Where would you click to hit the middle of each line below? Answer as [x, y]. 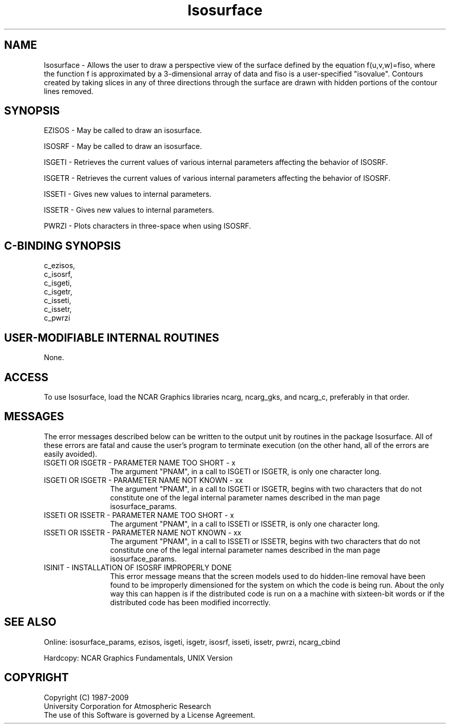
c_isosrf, [58, 274]
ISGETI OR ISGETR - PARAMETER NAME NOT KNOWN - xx [143, 480]
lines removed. [69, 91]
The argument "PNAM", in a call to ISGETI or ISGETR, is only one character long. [246, 471]
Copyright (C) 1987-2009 [86, 697]
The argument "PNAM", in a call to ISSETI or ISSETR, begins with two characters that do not [265, 541]
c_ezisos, [60, 266]
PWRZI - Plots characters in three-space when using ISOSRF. [147, 226]
